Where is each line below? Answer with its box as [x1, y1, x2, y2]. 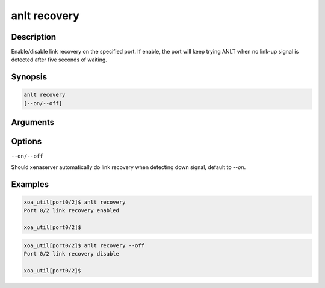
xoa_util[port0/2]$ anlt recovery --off [23, 242, 144, 249]
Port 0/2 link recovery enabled [23, 207, 120, 214]
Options [11, 136, 42, 147]
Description [11, 32, 57, 42]
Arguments [11, 117, 55, 127]
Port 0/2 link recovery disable [23, 250, 120, 257]
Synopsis [11, 72, 48, 82]
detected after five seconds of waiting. [11, 56, 108, 63]
